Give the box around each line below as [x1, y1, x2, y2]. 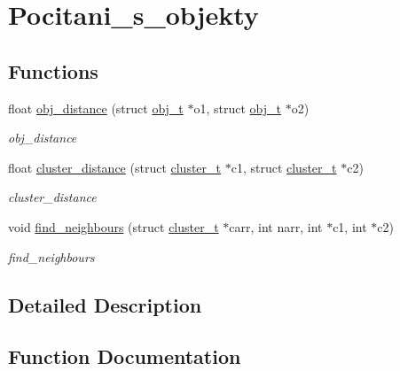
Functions [8, 57, 98, 84]
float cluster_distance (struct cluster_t [8, 158, 222, 176]
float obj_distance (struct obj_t [8, 98, 184, 117]
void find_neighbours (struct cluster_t [8, 217, 219, 236]
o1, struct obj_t [193, 98, 282, 117]
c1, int [333, 217, 367, 236]
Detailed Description [8, 290, 202, 318]
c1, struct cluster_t [231, 158, 337, 176]
